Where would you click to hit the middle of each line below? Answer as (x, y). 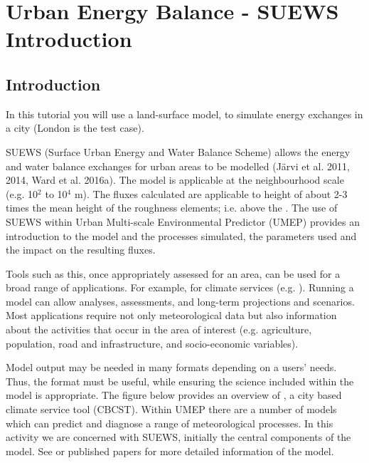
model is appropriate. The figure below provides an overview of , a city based (174, 395)
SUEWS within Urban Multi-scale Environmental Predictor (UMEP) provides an (183, 221)
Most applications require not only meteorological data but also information (171, 315)
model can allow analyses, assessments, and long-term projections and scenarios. (180, 301)
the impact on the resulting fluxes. (81, 250)
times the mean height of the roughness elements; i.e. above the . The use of (172, 208)
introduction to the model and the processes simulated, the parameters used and (181, 235)
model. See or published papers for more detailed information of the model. (170, 451)
